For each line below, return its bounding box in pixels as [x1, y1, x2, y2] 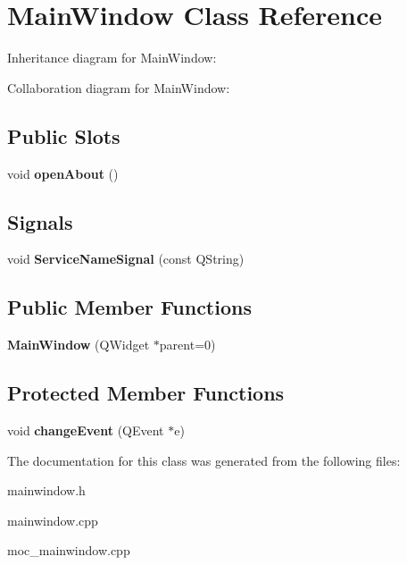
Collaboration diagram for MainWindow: [7, 78, 230, 97]
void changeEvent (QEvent [7, 420, 164, 439]
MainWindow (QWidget [7, 335, 150, 354]
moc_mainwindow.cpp [7, 541, 130, 560]
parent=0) [159, 335, 216, 354]
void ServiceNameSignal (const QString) [7, 249, 245, 268]
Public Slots [7, 122, 120, 149]
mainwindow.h [7, 481, 86, 500]
